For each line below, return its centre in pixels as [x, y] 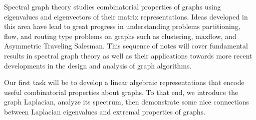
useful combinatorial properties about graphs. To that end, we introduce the [121, 92]
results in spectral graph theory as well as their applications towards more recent [128, 55]
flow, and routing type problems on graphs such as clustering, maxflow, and [120, 36]
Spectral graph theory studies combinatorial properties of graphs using [112, 6]
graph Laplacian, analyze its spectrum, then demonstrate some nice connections [127, 102]
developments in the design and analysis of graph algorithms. [98, 65]
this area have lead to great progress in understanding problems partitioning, [122, 26]
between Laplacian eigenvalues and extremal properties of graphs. [105, 111]
